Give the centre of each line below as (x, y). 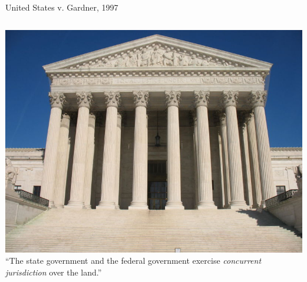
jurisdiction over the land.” (54, 272)
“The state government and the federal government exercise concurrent (133, 261)
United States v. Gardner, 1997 (62, 7)
